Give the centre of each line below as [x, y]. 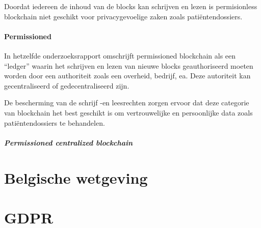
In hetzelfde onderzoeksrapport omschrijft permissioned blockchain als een [120, 55]
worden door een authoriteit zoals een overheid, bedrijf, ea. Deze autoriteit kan [127, 76]
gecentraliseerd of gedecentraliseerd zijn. [67, 85]
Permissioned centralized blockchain [69, 142]
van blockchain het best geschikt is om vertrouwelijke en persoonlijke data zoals [128, 112]
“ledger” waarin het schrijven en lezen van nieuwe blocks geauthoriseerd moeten [129, 65]
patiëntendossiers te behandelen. [55, 122]
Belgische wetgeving [76, 177]
